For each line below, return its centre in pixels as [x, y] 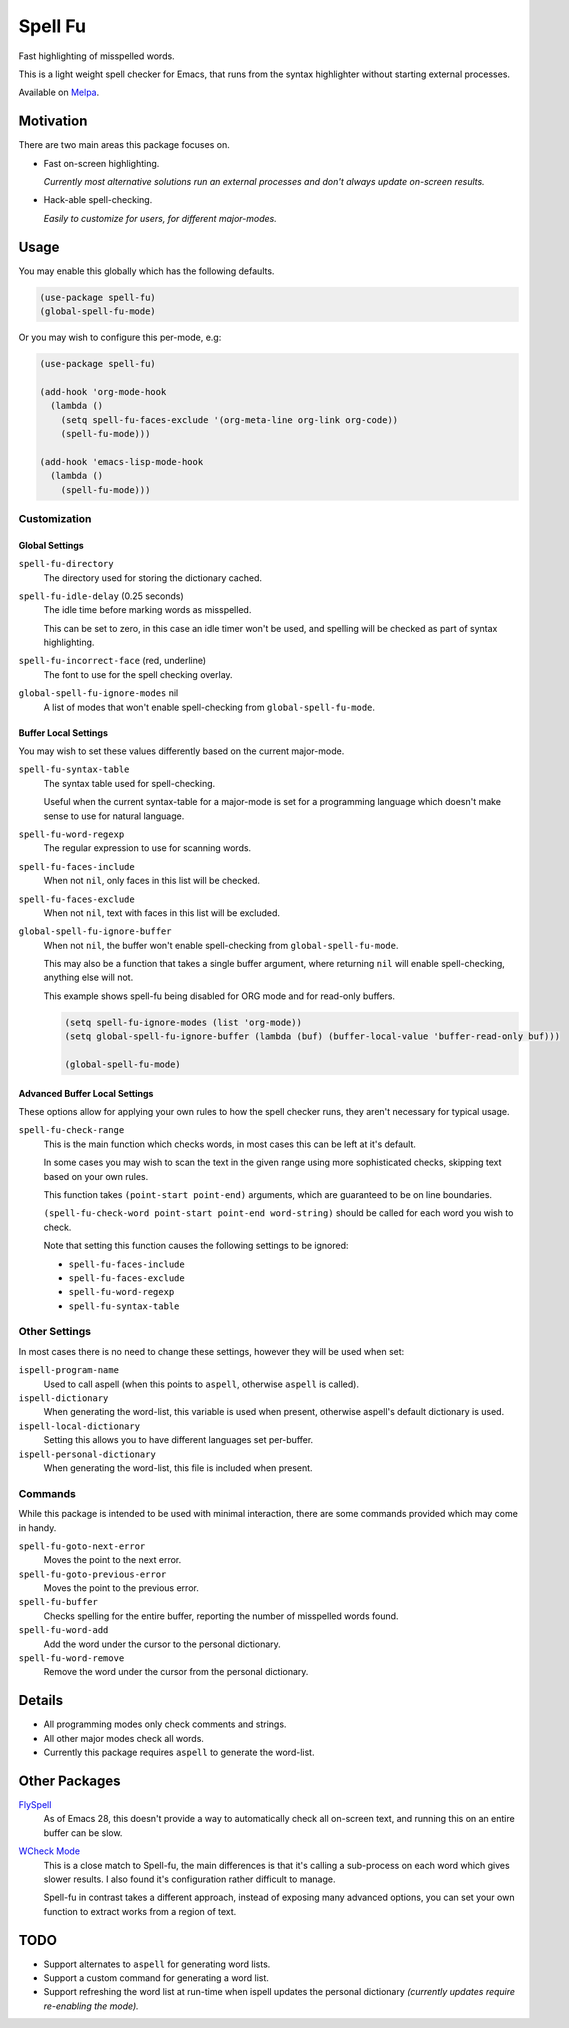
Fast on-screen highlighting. [101, 163]
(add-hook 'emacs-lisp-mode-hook [121, 461]
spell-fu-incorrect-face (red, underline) [112, 661]
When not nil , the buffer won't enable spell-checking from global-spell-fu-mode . [221, 945]
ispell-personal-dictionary [87, 1454]
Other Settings [55, 1332]
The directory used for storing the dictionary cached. [152, 577]
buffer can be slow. [83, 1832]
